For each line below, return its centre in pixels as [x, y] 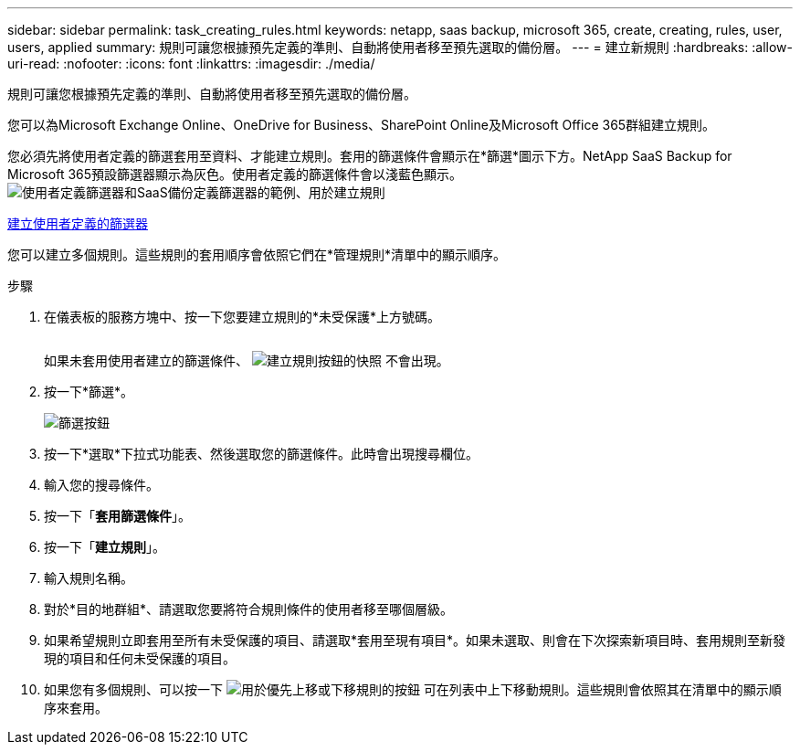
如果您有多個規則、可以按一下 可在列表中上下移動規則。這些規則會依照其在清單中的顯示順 [413, 689]
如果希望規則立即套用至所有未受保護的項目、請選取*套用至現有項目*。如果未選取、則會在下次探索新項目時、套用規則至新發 [415, 640]
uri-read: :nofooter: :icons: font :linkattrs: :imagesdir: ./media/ [191, 64]
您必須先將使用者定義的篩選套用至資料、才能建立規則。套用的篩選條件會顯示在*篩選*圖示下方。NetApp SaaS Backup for [370, 156]
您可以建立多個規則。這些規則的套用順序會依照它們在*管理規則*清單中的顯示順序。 [257, 254]
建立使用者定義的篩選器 [78, 223]
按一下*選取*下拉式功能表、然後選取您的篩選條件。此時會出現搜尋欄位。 [262, 454]
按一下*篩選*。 [89, 392]
